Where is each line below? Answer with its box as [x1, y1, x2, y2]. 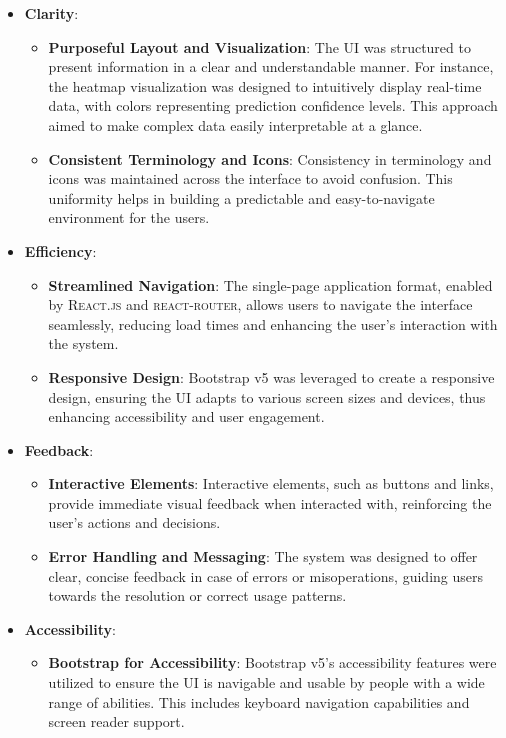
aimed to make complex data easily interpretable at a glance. [48, 114, 423, 135]
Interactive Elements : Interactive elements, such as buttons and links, [48, 473, 494, 494]
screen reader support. [48, 711, 185, 732]
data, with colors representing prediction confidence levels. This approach [48, 95, 498, 116]
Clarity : [24, 3, 79, 23]
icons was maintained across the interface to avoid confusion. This [48, 168, 453, 189]
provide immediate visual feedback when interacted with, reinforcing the [48, 492, 492, 513]
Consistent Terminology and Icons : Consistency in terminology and [48, 148, 492, 169]
